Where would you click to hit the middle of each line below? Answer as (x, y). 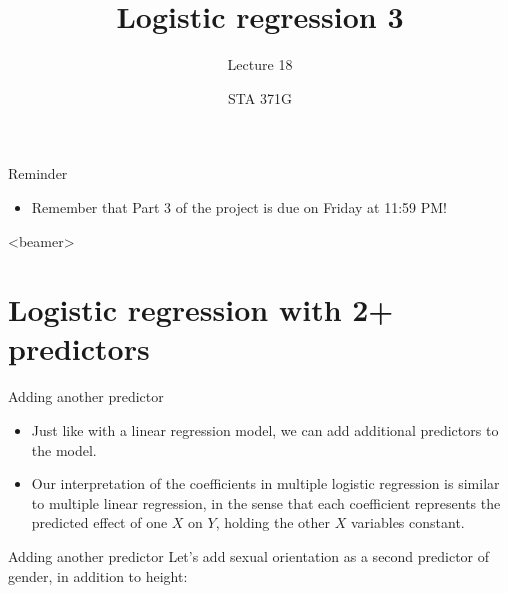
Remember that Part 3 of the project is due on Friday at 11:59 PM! (239, 206)
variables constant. (407, 522)
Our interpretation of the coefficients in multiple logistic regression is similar (265, 483)
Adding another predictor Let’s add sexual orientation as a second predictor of (249, 555)
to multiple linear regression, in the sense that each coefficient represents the (266, 502)
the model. (64, 449)
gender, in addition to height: (98, 575)
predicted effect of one (99, 522)
